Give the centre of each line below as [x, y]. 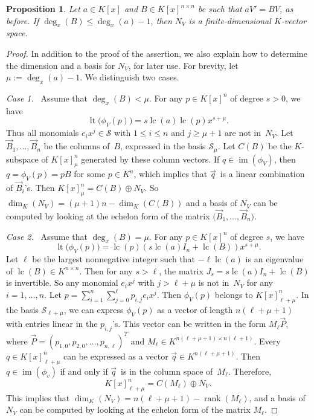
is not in [214, 283]
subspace [22, 159]
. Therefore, [250, 371]
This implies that [38, 397]
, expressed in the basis [163, 146]
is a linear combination [262, 174]
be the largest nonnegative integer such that [114, 259]
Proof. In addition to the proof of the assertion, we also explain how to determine [157, 53]
